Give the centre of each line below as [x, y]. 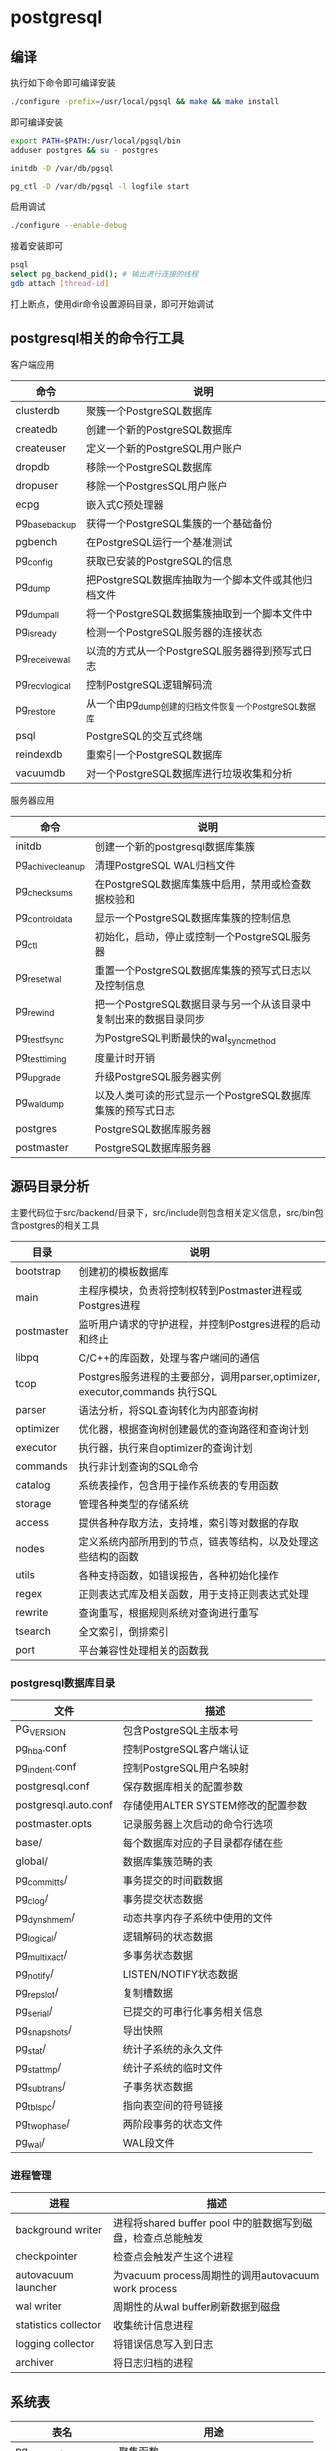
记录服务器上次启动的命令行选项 [197, 1824]
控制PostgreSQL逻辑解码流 [149, 684]
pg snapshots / [44, 2030]
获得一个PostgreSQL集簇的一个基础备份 [179, 523]
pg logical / [36, 1936]
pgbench [36, 541]
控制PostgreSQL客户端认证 [186, 1749]
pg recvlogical [43, 684]
